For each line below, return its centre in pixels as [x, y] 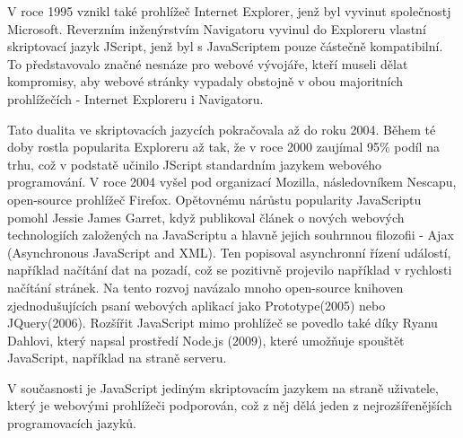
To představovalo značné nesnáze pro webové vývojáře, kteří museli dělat [208, 63]
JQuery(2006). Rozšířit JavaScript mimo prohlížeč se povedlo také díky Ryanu [223, 323]
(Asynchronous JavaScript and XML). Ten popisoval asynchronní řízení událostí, [229, 252]
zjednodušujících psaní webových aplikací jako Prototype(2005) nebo [197, 305]
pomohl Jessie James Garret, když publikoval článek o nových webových [206, 217]
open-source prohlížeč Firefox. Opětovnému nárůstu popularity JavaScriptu [214, 199]
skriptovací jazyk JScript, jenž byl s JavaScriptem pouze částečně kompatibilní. [225, 46]
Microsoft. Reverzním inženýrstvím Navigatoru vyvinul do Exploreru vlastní [217, 28]
